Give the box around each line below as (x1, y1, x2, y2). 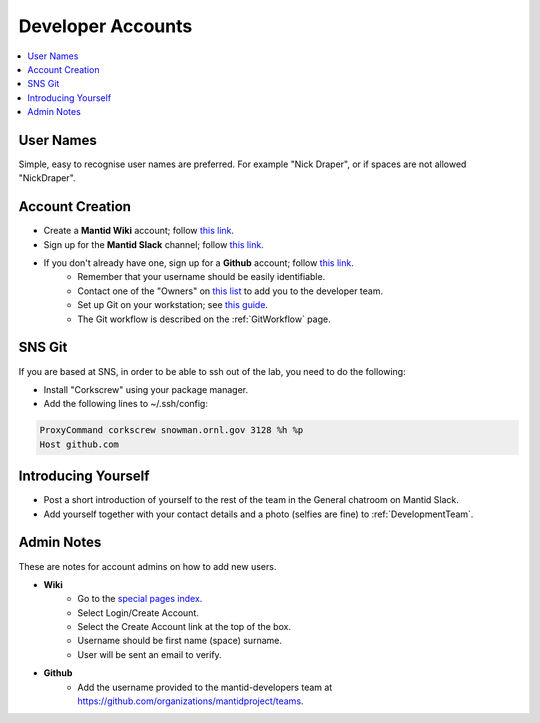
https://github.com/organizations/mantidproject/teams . (77, 695, 304, 707)
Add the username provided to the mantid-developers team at (77, 681, 333, 693)
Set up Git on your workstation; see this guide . (77, 299, 269, 311)
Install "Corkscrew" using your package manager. (43, 383, 249, 395)
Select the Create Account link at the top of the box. (77, 621, 292, 633)
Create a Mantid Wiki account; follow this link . (43, 225, 235, 237)
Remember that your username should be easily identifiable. (77, 271, 326, 283)
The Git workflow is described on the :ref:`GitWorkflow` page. (77, 313, 331, 325)
